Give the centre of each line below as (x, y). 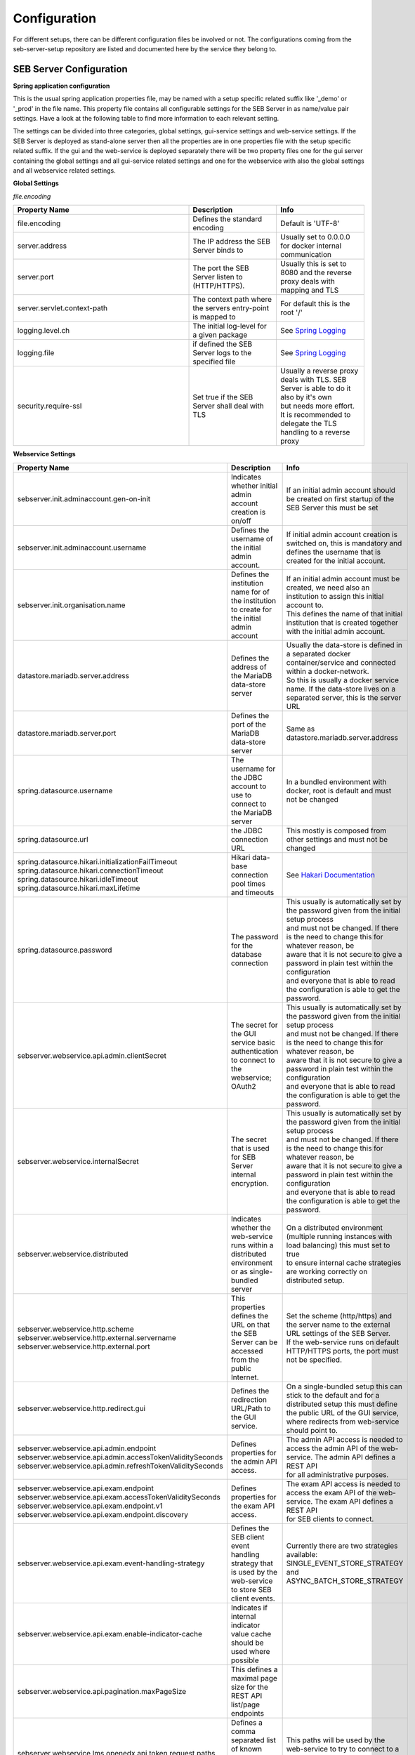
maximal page (254, 1678)
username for (253, 769)
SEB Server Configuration (70, 69)
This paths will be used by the (336, 1740)
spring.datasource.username (65, 790)
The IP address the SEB (231, 241)
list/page (245, 1704)
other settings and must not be (337, 839)
